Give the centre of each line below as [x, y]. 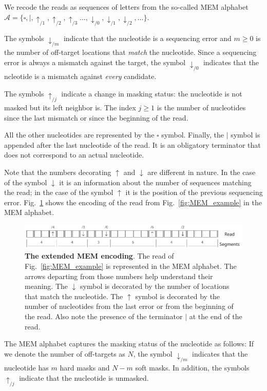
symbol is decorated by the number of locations [155, 286]
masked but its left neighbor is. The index [70, 107]
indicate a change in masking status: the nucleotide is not [152, 93]
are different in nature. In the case [202, 172]
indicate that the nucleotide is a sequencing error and [147, 38]
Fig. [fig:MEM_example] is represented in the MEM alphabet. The [131, 266]
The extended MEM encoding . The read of [99, 256]
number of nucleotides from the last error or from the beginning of [129, 306]
